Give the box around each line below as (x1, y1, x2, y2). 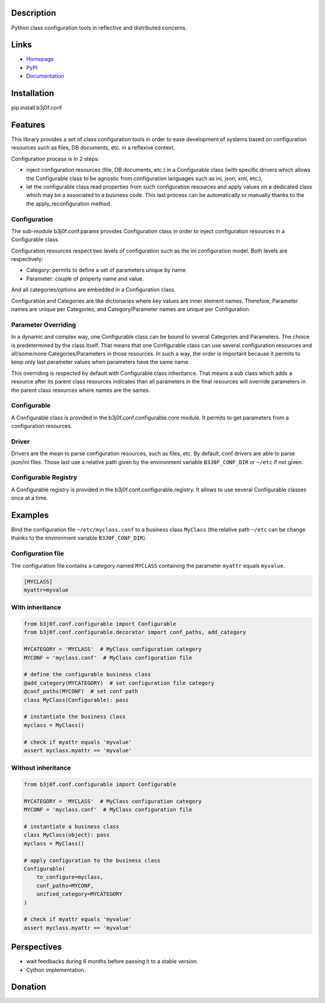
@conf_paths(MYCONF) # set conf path (23, 688, 138, 695)
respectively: (11, 256, 43, 263)
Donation (11, 982, 46, 992)
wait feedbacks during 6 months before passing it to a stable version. (26, 958, 199, 965)
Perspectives (11, 942, 63, 952)
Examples (11, 510, 49, 520)
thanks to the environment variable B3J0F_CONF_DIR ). (11, 534, 147, 542)
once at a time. (11, 494, 48, 502)
